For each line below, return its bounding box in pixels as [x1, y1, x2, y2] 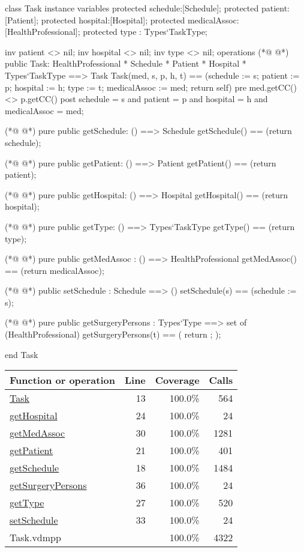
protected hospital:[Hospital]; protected [41, 13, 185, 26]
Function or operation [10, 373, 115, 387]
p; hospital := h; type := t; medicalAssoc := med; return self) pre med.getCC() [5, 80, 297, 93]
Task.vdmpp [10, 530, 61, 545]
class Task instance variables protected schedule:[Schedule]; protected [5, 2, 259, 14]
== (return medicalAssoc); [5, 264, 104, 276]
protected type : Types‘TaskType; [83, 25, 207, 38]
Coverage [155, 373, 200, 387]
